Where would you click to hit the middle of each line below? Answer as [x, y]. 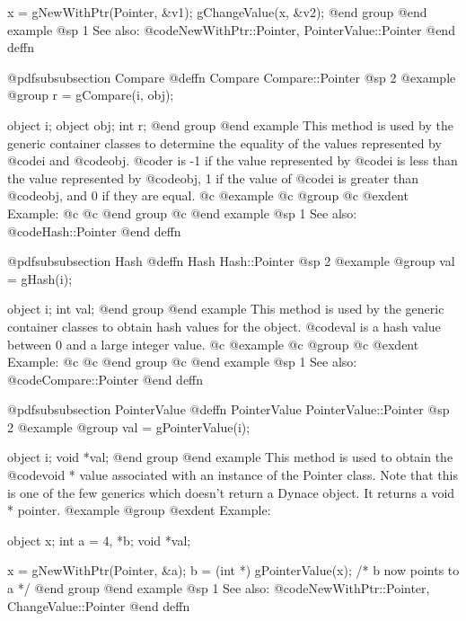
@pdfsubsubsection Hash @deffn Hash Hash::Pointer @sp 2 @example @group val [231, 261]
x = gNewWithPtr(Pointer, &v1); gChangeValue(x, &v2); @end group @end [217, 12]
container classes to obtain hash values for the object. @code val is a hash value [224, 326]
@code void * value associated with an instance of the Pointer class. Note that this [233, 475]
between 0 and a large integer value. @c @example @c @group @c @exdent [213, 344]
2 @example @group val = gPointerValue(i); [129, 426]
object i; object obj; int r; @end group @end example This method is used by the [230, 124]
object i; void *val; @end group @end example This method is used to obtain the [230, 457]
